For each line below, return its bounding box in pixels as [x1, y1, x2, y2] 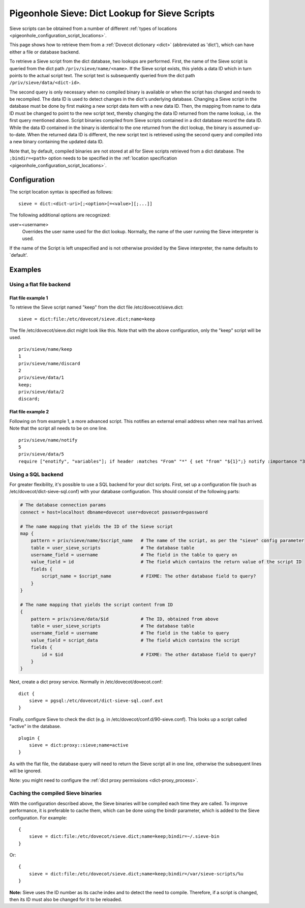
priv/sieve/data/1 [18, 375, 65, 381]
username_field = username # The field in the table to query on [30, 552, 237, 558]
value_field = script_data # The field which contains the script [30, 637, 240, 643]
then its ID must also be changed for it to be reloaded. [9, 896, 123, 902]
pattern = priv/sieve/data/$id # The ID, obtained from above [30, 616, 219, 622]
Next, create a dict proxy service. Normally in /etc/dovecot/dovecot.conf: [9, 679, 163, 685]
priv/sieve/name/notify [18, 437, 78, 443]
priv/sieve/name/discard [18, 360, 80, 366]
